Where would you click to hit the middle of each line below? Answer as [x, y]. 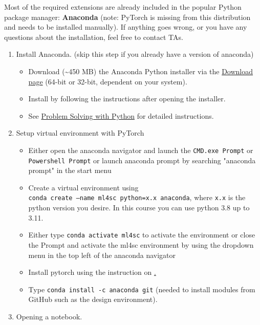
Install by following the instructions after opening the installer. [127, 99]
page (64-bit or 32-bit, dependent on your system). [108, 81]
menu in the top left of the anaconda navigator [102, 255]
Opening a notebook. [49, 316]
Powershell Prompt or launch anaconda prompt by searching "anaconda [142, 160]
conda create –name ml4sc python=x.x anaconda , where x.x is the [137, 197]
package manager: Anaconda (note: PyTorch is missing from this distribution [127, 17]
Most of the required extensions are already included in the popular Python [123, 7]
